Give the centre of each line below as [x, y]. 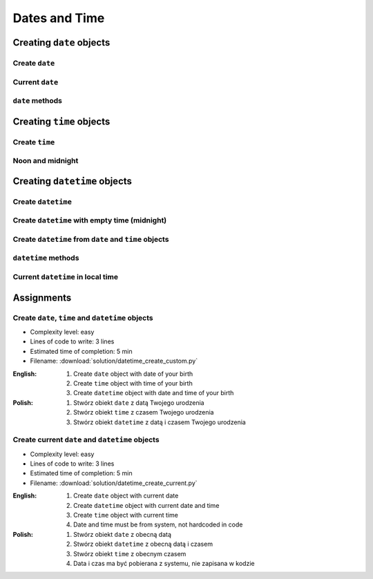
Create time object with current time [126, 515]
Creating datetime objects [73, 181]
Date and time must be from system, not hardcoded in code [158, 524]
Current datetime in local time [66, 277]
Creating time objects [61, 121]
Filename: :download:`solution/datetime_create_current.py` [114, 483]
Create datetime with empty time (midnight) [90, 220]
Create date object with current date [126, 496]
